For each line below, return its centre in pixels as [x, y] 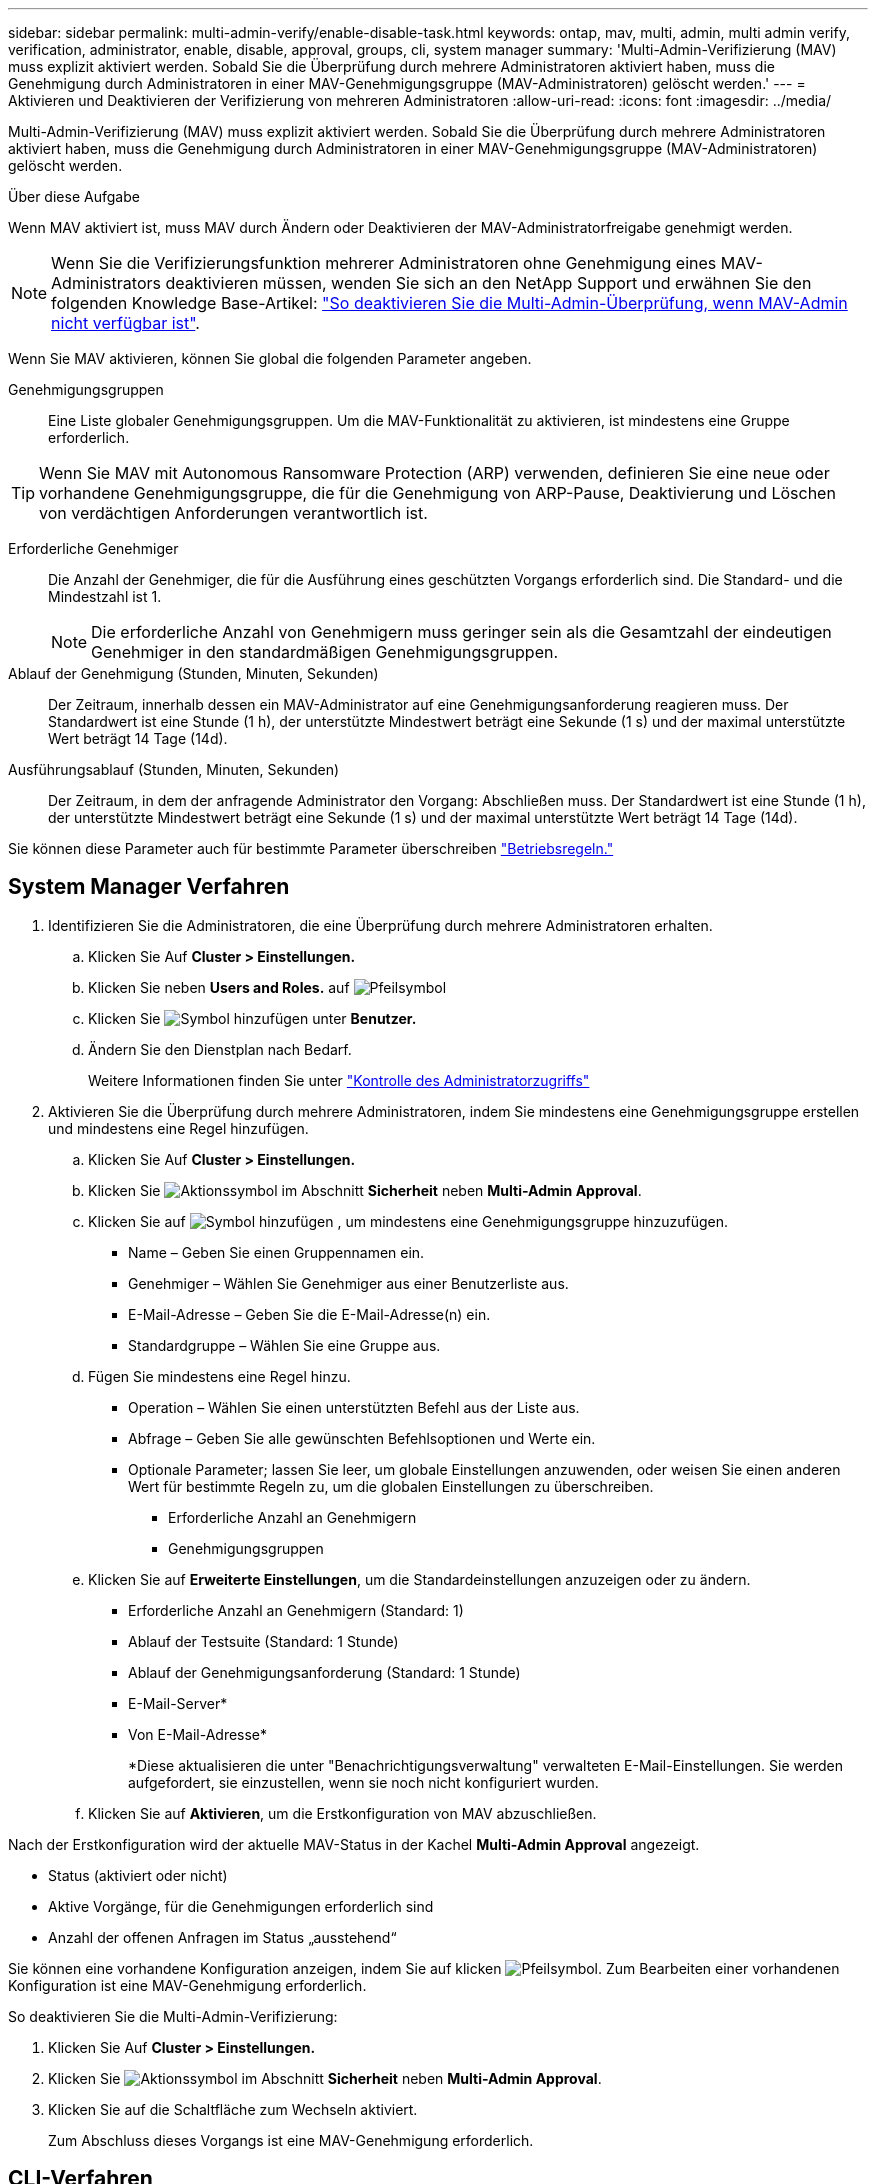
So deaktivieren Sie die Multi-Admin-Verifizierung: [173, 2016]
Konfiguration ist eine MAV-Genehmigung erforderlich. [187, 1985]
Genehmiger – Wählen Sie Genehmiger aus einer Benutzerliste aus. [348, 1283]
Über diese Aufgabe [74, 196]
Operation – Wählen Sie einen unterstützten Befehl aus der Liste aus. [354, 1407]
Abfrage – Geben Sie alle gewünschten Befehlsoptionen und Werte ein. [362, 1438]
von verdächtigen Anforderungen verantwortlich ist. [233, 513]
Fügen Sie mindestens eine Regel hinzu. [219, 1376]
